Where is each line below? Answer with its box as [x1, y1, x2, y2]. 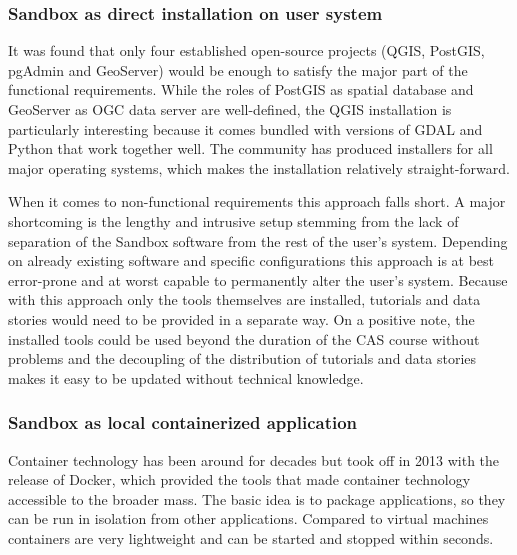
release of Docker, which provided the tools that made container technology [8, 469, 471, 490]
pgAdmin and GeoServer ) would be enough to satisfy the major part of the [8, 59, 468, 80]
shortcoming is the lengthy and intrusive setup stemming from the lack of [8, 210, 459, 231]
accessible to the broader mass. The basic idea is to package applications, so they [8, 488, 506, 509]
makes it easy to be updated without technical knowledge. [8, 367, 364, 388]
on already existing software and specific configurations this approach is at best [8, 250, 495, 271]
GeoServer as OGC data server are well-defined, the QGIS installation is [8, 99, 452, 119]
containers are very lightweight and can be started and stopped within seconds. [8, 527, 494, 548]
